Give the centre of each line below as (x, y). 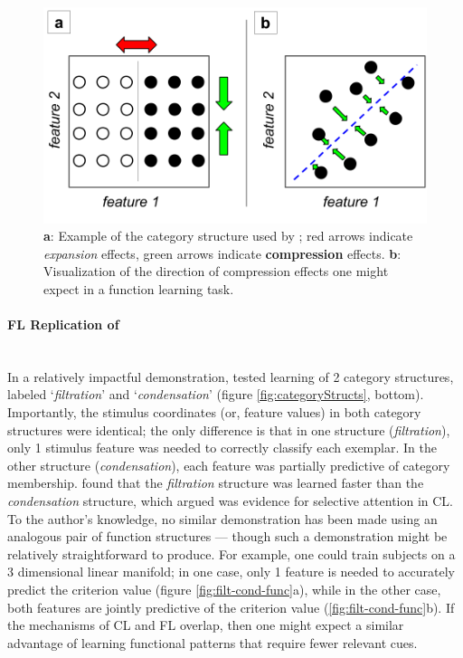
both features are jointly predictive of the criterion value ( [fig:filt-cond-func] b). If (231, 607)
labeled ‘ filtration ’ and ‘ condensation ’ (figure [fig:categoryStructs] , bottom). (216, 394)
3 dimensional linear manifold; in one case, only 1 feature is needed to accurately (231, 572)
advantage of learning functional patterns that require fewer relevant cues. (213, 642)
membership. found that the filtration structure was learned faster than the (216, 483)
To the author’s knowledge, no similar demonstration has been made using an (222, 518)
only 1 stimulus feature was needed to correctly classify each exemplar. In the (222, 448)
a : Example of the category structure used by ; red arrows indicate (228, 236)
